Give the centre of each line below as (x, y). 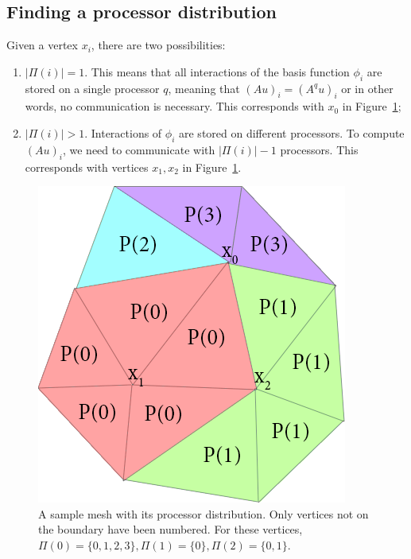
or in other (367, 88)
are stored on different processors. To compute (292, 132)
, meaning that (204, 88)
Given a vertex (42, 45)
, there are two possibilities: (158, 45)
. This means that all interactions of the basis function (217, 71)
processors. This (319, 149)
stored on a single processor (92, 88)
